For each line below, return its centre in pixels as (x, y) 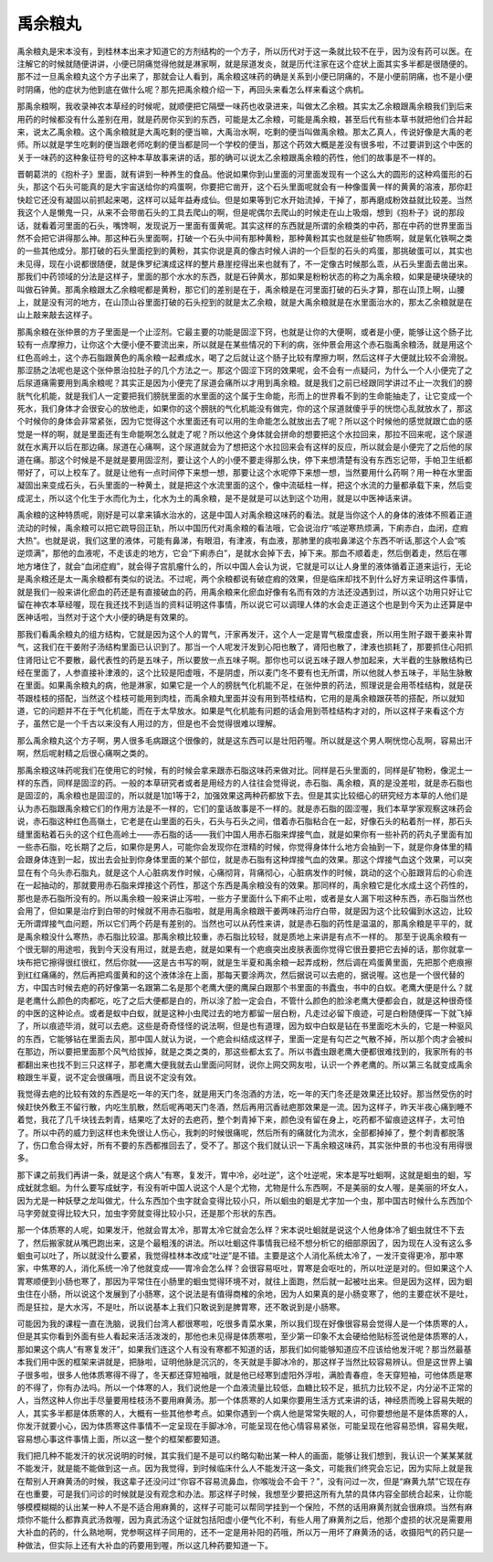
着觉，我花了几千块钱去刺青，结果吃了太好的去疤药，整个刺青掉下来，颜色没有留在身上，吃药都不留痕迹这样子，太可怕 (241, 1119)
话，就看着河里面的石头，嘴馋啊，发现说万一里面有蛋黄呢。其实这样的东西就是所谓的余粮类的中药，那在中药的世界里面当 (245, 225)
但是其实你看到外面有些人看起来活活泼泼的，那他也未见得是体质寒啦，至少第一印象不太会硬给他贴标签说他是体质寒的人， (245, 1336)
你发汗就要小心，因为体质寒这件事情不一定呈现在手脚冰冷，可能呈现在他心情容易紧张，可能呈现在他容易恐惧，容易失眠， (245, 1426)
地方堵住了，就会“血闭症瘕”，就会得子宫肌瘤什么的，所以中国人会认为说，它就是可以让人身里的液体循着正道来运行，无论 (244, 566)
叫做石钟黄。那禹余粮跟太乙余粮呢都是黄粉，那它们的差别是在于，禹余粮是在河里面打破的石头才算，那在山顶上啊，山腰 (241, 289)
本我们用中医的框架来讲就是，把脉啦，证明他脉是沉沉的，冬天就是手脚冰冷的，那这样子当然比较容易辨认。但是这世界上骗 (245, 1362)
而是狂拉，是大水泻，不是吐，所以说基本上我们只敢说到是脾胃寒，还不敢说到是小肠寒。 (181, 1307)
